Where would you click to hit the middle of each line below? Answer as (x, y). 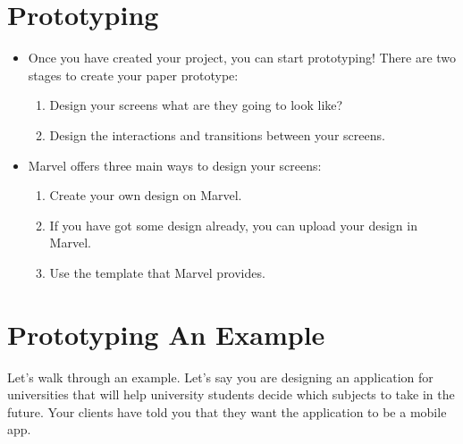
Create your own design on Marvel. (146, 195)
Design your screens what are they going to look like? (196, 105)
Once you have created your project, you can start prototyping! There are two (242, 58)
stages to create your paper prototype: (133, 75)
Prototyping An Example (166, 334)
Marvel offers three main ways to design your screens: (175, 165)
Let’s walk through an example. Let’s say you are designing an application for (220, 377)
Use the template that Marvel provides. (157, 272)
